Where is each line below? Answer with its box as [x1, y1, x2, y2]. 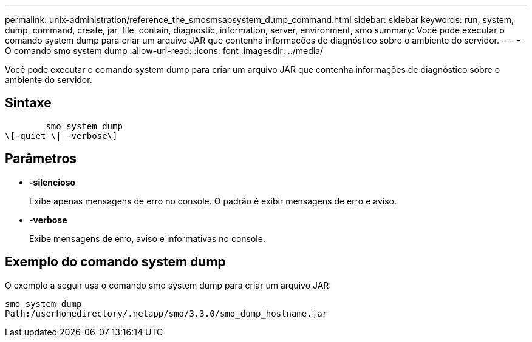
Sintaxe [5, 95, 52, 111]
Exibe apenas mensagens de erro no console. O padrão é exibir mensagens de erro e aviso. [29, 195, 397, 206]
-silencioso [29, 176, 76, 187]
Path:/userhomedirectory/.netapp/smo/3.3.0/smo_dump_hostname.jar [5, 308, 328, 318]
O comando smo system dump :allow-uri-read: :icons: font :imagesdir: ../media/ [5, 45, 324, 56]
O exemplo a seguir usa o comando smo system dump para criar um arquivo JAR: [5, 280, 332, 290]
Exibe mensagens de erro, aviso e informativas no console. [29, 233, 265, 244]
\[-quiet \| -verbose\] [5, 130, 118, 141]
